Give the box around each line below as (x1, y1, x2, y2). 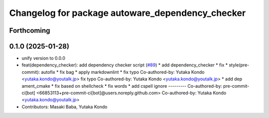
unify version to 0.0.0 (21, 55, 66, 61)
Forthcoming (9, 26, 50, 35)
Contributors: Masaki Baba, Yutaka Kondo (21, 104, 108, 110)
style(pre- (229, 62, 250, 68)
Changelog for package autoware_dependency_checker (9, 7, 246, 18)
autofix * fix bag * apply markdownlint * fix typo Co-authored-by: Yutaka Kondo (40, 69, 205, 75)
